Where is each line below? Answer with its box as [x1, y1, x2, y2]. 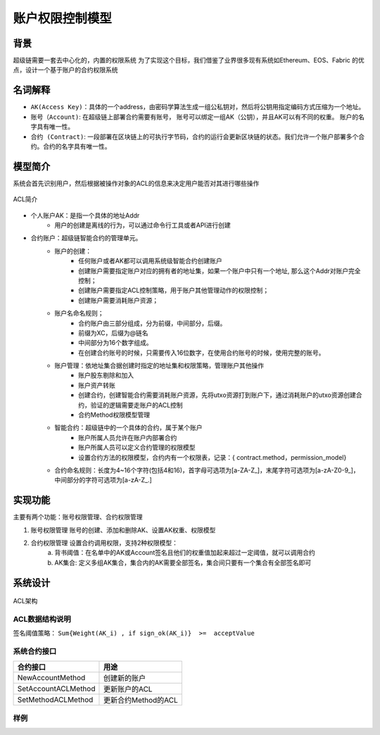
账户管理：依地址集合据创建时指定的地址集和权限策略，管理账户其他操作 [54, 361, 264, 370]
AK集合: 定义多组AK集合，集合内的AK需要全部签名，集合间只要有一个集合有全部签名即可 [54, 558, 312, 567]
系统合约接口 [13, 646, 57, 656]
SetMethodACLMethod [17, 694, 94, 704]
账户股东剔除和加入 [78, 371, 134, 379]
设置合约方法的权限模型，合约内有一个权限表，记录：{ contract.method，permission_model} [78, 453, 347, 461]
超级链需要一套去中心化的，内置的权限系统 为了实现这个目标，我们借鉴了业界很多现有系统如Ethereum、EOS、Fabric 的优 [13, 56, 365, 65]
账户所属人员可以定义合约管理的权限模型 [78, 444, 196, 452]
